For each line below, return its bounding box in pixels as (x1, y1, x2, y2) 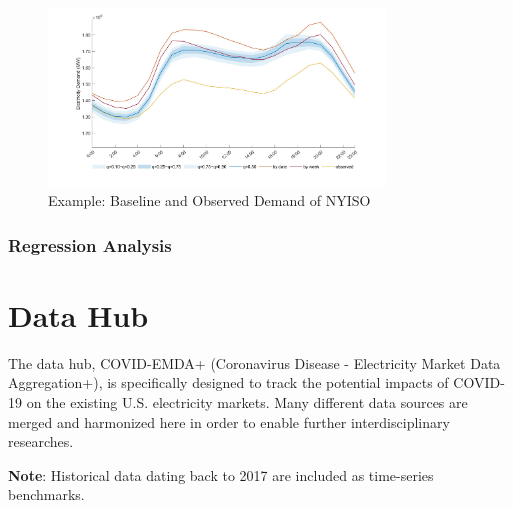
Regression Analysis (8, 232, 172, 257)
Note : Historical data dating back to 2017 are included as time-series (8, 464, 434, 485)
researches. (8, 431, 74, 452)
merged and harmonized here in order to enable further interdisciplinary (8, 411, 450, 432)
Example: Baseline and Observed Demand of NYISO (48, 190, 371, 211)
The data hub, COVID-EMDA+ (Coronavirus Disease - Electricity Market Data (8, 352, 501, 373)
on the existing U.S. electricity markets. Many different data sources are (26, 392, 468, 413)
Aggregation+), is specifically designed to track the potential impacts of (8, 372, 449, 393)
